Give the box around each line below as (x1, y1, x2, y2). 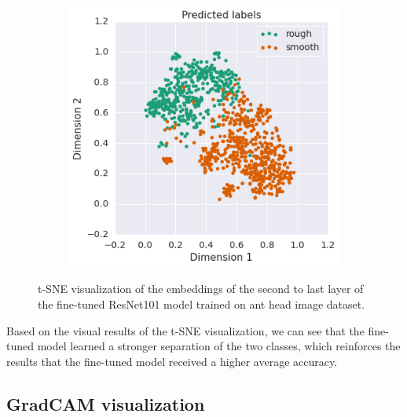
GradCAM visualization (6, 391, 205, 415)
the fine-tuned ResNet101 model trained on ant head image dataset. (38, 296, 365, 313)
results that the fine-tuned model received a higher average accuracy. (6, 353, 338, 369)
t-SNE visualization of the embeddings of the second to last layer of (38, 280, 364, 297)
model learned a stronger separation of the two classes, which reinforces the (37, 338, 401, 354)
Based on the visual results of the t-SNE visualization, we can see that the (6, 322, 365, 338)
